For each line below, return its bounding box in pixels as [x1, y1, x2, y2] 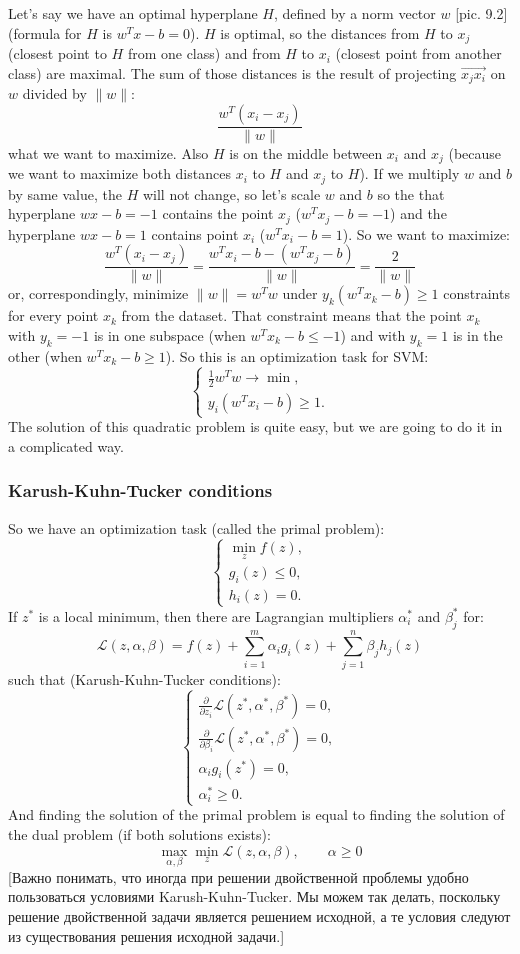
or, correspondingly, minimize [8, 283, 189, 304]
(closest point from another [335, 43, 502, 64]
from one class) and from [127, 43, 281, 64]
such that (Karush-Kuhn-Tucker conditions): [8, 668, 281, 689]
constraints [443, 283, 510, 304]
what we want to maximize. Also [8, 142, 209, 163]
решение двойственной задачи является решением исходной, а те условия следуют [8, 906, 511, 927]
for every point [8, 305, 99, 326]
